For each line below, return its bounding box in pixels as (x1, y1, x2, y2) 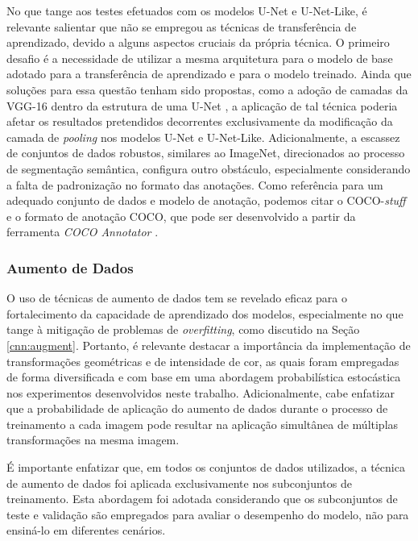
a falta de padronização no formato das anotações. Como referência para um (6, 176, 383, 193)
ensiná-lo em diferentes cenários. (6, 522, 166, 539)
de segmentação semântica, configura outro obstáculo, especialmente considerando (6, 160, 411, 177)
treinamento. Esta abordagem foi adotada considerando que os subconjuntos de (6, 490, 398, 507)
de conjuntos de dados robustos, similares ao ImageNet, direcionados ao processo (6, 144, 405, 161)
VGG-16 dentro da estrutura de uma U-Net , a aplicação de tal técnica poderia (6, 97, 398, 114)
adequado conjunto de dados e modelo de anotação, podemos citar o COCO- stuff (6, 192, 406, 209)
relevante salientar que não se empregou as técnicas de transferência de (6, 18, 357, 35)
